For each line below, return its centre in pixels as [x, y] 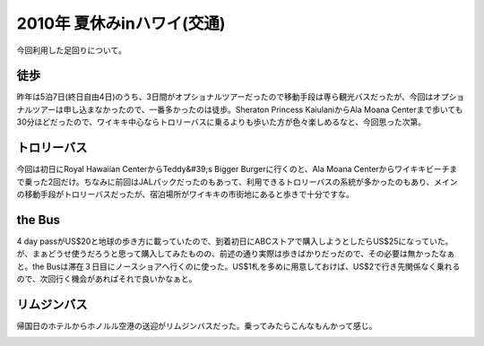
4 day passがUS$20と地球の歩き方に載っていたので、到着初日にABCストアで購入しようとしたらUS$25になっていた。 [235, 241]
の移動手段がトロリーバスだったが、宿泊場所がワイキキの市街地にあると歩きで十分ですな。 [185, 194]
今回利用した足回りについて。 [72, 50]
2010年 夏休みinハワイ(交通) [121, 23]
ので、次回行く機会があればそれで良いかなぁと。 [107, 279]
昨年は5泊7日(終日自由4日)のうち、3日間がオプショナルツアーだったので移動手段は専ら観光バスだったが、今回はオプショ [241, 97]
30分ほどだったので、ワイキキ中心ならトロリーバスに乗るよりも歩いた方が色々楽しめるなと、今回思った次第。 [221, 122]
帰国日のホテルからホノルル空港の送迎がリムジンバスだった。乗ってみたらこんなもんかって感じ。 [197, 325]
